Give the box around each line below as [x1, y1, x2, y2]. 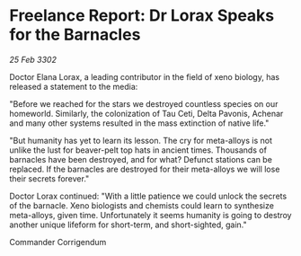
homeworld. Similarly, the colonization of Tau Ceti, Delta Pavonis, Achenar [9, 108, 284, 119]
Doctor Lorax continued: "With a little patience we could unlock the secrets [9, 190, 288, 201]
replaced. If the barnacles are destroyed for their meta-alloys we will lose [9, 163, 280, 174]
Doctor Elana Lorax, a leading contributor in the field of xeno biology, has [9, 71, 280, 82]
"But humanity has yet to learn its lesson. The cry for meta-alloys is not [9, 135, 272, 146]
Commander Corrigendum [9, 236, 107, 247]
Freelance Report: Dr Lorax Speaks [9, 5, 275, 26]
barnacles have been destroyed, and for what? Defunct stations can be [9, 154, 272, 164]
